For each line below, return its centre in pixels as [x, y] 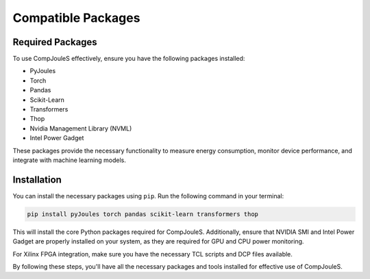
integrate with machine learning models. [70, 160]
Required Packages [55, 42]
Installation [37, 180]
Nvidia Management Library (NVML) [81, 128]
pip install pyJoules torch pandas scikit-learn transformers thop [143, 214]
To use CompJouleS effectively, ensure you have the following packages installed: [129, 59]
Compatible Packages [76, 18]
